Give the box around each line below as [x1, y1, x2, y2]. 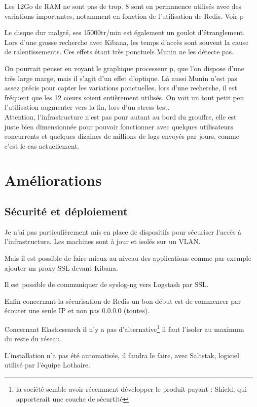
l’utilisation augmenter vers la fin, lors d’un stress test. [4, 102, 170, 112]
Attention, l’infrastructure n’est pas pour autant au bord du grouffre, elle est [4, 111, 237, 122]
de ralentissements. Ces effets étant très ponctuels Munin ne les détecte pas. [4, 46, 234, 57]
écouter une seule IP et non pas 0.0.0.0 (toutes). [4, 305, 150, 316]
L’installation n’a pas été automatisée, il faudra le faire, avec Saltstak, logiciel [4, 350, 239, 360]
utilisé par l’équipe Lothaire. [4, 360, 90, 370]
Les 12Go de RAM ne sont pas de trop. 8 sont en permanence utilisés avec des [4, 1, 242, 11]
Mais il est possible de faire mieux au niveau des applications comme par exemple [4, 253, 252, 263]
